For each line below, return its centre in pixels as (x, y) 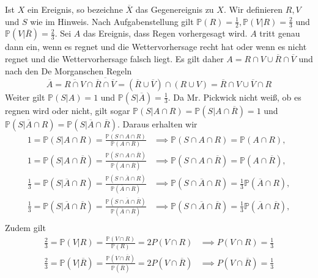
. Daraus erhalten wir (157, 123)
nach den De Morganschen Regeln (68, 70)
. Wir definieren (253, 9)
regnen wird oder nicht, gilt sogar (68, 110)
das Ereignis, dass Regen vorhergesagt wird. (165, 33)
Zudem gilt (25, 228)
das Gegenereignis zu (175, 9)
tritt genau (280, 33)
